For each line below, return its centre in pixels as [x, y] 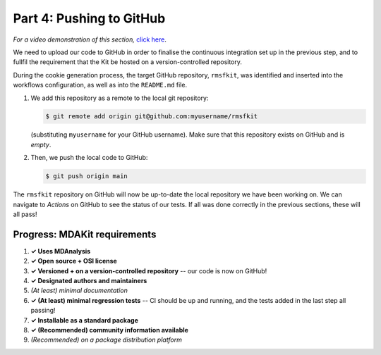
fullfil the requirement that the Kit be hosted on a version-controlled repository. [128, 62]
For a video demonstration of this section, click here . [90, 39]
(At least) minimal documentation [79, 291]
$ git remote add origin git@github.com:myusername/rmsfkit [152, 117]
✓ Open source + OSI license [74, 261]
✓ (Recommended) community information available [109, 330]
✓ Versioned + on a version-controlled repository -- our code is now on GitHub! [149, 270]
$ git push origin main [87, 176]
